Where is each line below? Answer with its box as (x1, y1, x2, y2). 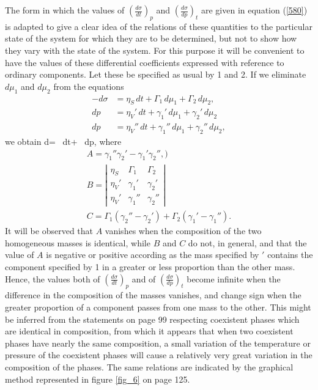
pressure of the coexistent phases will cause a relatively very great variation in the (5, 348, 312, 361)
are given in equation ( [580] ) (201, 4, 308, 16)
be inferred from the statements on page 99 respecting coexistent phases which (5, 312, 300, 325)
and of (131, 272, 156, 285)
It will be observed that (5, 224, 94, 237)
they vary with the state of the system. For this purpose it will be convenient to (5, 43, 305, 56)
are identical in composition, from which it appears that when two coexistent (5, 325, 294, 337)
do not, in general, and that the (188, 236, 307, 249)
